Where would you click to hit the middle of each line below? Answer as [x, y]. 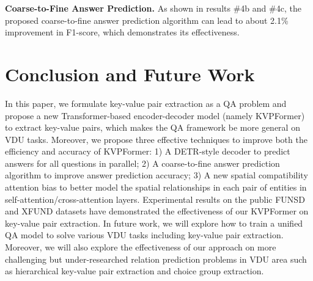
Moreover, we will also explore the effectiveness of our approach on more [141, 247]
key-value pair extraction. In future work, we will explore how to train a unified [154, 223]
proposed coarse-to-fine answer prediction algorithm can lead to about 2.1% [147, 20]
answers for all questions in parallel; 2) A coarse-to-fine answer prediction [142, 163]
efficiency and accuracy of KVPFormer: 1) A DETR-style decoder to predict [148, 151]
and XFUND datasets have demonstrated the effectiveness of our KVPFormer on [157, 211]
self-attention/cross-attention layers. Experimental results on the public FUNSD [155, 199]
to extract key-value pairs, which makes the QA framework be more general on [153, 127]
